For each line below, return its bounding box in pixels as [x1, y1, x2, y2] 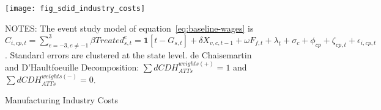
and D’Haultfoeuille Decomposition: [5, 61, 139, 74]
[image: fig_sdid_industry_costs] [5, 4, 146, 13]
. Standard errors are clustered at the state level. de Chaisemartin [5, 48, 252, 61]
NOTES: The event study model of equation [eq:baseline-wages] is [5, 21, 254, 34]
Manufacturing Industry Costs [5, 94, 119, 106]
